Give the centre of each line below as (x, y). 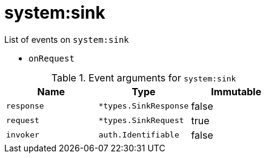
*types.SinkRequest (141, 121)
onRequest (52, 58)
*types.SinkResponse (144, 106)
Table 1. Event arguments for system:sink (144, 77)
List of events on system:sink (67, 39)
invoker (23, 135)
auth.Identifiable (139, 135)
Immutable (236, 91)
